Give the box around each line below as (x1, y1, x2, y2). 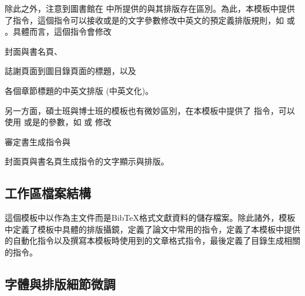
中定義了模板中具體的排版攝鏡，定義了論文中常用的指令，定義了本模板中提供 (5, 223, 300, 235)
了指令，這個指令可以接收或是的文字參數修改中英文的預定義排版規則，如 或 (5, 14, 295, 26)
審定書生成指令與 (5, 135, 70, 147)
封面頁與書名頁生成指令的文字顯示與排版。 (5, 155, 169, 167)
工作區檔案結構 (5, 184, 91, 202)
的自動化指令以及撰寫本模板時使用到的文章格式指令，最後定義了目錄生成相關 (5, 234, 300, 247)
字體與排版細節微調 (5, 274, 116, 292)
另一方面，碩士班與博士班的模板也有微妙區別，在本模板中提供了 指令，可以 (5, 104, 295, 116)
